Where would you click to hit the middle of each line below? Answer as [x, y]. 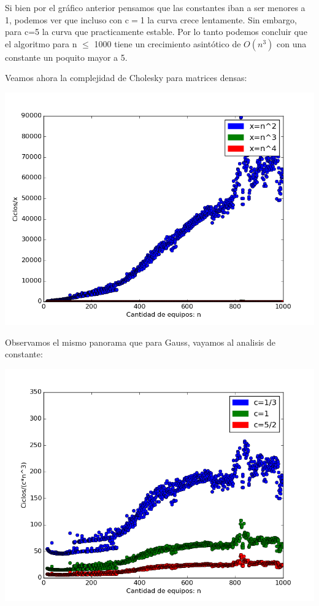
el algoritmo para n [41, 43]
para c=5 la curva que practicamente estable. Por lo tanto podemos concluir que [156, 32]
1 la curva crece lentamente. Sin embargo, [218, 19]
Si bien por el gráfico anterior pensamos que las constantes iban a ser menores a [155, 7]
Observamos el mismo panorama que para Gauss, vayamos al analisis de [140, 342]
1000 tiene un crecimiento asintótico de [167, 43]
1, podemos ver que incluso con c [67, 19]
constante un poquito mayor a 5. [66, 57]
